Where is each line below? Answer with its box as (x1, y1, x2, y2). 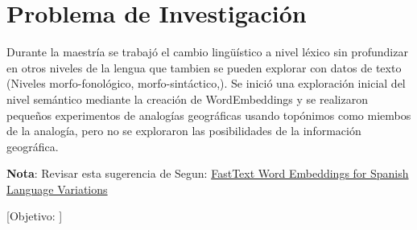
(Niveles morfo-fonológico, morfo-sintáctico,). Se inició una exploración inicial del (6, 75, 406, 92)
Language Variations (6, 180, 108, 197)
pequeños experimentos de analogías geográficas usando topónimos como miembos (6, 106, 411, 123)
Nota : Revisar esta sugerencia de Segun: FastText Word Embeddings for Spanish (6, 165, 409, 182)
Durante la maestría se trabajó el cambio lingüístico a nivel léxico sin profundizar (6, 43, 408, 60)
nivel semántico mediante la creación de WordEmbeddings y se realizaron (6, 90, 368, 107)
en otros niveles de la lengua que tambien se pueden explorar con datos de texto (6, 59, 402, 76)
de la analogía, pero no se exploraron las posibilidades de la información (6, 122, 361, 139)
